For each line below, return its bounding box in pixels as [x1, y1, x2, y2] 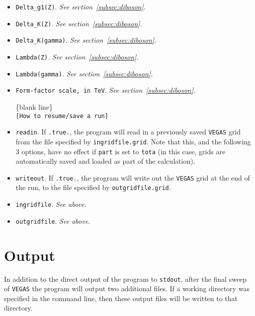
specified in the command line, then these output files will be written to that [4, 293, 238, 303]
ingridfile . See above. [15, 199, 87, 209]
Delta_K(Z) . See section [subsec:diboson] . [15, 18, 142, 28]
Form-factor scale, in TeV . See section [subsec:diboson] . [15, 85, 196, 95]
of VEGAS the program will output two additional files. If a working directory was [4, 283, 250, 294]
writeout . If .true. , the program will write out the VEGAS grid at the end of [15, 172, 250, 183]
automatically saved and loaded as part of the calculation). [15, 156, 195, 166]
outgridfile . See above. [15, 215, 90, 226]
